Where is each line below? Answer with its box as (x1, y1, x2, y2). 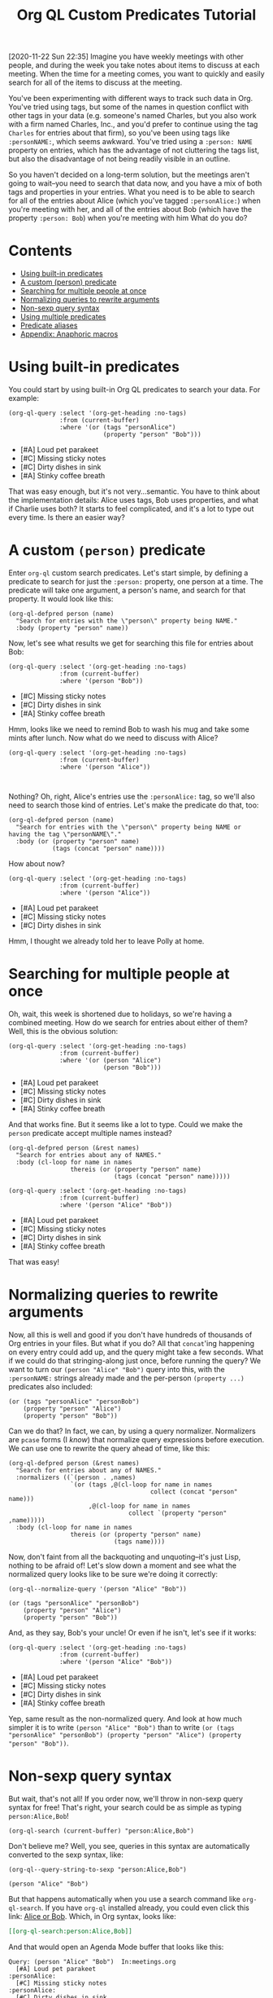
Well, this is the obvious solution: (8, 1026, 119, 1036)
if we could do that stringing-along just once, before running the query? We (8, 1355, 262, 1366)
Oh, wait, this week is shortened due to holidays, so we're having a (8, 1009, 232, 1019)
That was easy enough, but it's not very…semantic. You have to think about (8, 486, 261, 496)
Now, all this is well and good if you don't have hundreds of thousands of (8, 1330, 253, 1340)
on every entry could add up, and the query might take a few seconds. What (8, 1347, 264, 1357)
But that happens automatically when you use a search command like (8, 1894, 241, 1903)
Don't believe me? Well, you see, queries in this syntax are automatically (8, 1841, 250, 1851)
